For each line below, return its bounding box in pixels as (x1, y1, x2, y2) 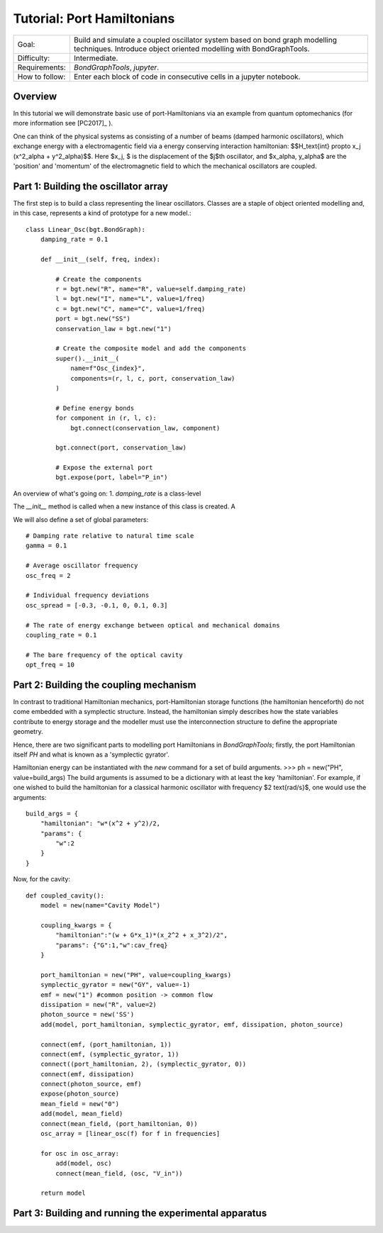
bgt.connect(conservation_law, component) (70, 424, 221, 432)
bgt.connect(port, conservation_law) (55, 444, 187, 452)
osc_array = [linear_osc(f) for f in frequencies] (40, 1129, 221, 1138)
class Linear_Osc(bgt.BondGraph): (26, 225, 145, 233)
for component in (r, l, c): (55, 414, 157, 422)
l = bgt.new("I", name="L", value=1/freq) (55, 295, 206, 303)
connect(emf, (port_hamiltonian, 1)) (40, 1040, 172, 1049)
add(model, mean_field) (40, 1110, 123, 1118)
